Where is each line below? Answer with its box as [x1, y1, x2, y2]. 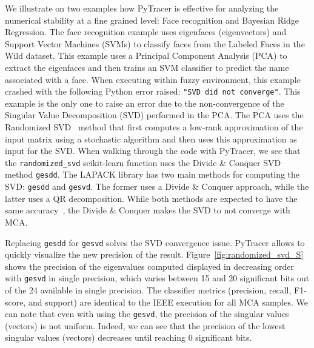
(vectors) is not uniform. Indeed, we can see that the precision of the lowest [5, 319, 286, 332]
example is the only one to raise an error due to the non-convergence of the [5, 96, 284, 109]
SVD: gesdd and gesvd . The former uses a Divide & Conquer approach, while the [5, 180, 309, 193]
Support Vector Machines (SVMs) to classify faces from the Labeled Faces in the [5, 37, 305, 50]
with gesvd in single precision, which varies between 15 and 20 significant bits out [5, 272, 310, 284]
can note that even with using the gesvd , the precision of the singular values [5, 307, 289, 320]
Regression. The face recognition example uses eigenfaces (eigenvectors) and [5, 25, 287, 38]
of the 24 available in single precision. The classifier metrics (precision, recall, [5, 284, 292, 296]
